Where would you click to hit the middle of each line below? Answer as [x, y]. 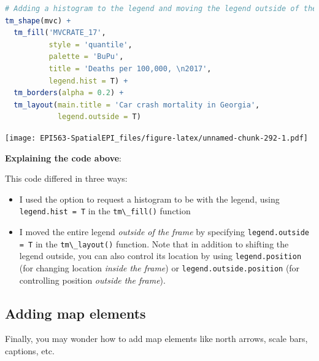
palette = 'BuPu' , [86, 57]
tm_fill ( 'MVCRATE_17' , [60, 33]
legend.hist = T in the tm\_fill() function [105, 211]
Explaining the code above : [63, 157]
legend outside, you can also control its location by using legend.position [160, 256]
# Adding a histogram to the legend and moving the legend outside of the [161, 9]
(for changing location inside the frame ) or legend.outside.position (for [159, 268]
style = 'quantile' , [90, 45]
